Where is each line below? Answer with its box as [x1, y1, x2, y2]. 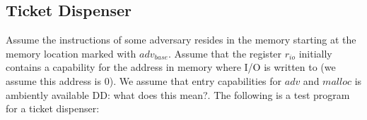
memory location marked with [6, 46, 136, 60]
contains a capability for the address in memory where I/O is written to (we [6, 60, 336, 74]
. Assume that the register [168, 46, 282, 60]
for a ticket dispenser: [6, 101, 100, 116]
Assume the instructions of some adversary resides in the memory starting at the [6, 32, 356, 47]
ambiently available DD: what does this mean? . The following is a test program [6, 87, 350, 102]
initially [298, 46, 332, 60]
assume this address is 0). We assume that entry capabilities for [6, 73, 282, 88]
